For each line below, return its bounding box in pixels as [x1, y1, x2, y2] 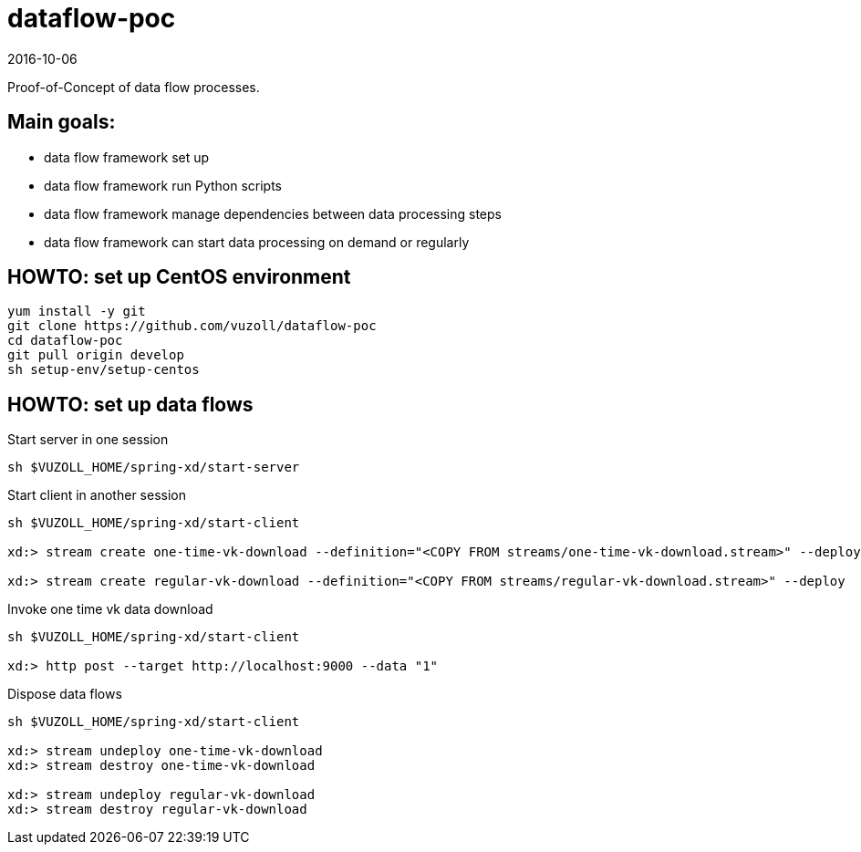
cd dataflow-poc [7, 333, 123, 348]
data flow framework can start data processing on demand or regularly [44, 234, 470, 250]
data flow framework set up [44, 149, 210, 165]
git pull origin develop [7, 348, 184, 363]
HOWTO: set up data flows [7, 392, 254, 416]
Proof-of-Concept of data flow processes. [7, 78, 260, 95]
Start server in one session [7, 431, 169, 448]
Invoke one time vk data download [7, 601, 213, 618]
